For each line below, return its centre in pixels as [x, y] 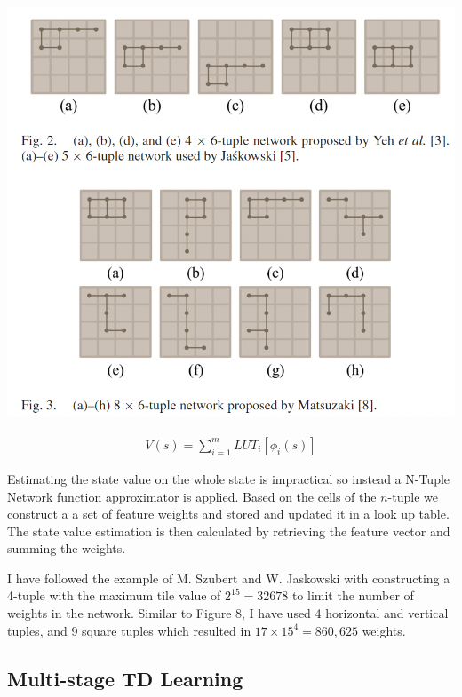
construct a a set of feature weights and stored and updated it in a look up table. [228, 514]
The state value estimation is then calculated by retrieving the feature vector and [229, 531]
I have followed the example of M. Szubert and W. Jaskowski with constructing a [229, 578]
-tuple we [413, 496]
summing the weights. [67, 548]
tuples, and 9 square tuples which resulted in [129, 630]
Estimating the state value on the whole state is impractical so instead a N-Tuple [229, 478]
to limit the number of [353, 595]
